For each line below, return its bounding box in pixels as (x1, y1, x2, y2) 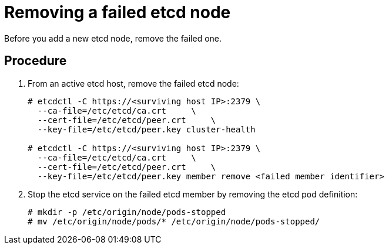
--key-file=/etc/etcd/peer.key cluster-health (37, 124, 256, 134)
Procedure (4, 53, 67, 69)
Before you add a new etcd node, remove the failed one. (4, 33, 222, 43)
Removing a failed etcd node (4, 2, 231, 22)
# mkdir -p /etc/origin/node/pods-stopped (28, 207, 226, 217)
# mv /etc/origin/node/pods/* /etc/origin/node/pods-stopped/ (28, 216, 320, 226)
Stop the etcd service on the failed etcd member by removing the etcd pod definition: (28, 189, 358, 199)
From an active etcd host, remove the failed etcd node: (28, 78, 239, 88)
